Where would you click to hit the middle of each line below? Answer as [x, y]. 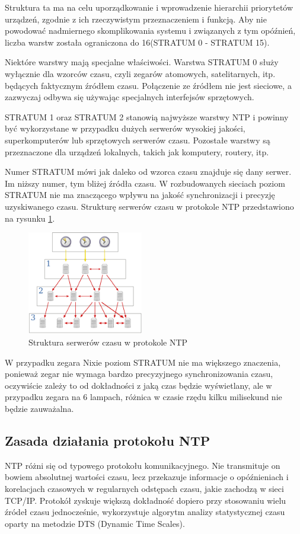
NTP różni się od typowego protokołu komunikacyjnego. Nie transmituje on [143, 465]
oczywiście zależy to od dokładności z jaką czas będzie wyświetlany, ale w [138, 385]
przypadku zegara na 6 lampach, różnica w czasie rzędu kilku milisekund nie [143, 397]
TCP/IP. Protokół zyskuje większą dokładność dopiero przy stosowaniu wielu [146, 500]
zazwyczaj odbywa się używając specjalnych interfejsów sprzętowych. [130, 97]
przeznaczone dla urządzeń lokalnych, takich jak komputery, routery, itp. [137, 151]
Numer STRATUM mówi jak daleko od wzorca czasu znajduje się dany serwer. [148, 172]
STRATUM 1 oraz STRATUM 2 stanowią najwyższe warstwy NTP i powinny [147, 116]
